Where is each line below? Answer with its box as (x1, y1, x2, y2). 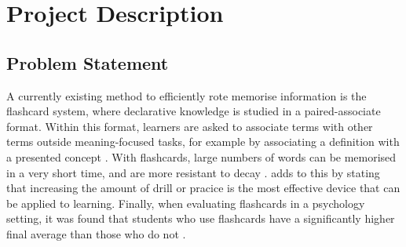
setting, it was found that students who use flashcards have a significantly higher (6, 210, 395, 227)
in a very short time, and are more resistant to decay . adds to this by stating (6, 164, 380, 180)
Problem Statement (6, 50, 169, 74)
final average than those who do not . (6, 225, 186, 242)
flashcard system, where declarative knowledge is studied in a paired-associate (6, 103, 381, 119)
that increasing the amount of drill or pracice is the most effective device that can (6, 180, 401, 196)
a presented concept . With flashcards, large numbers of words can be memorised (6, 148, 397, 165)
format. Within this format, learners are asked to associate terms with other (6, 118, 373, 134)
